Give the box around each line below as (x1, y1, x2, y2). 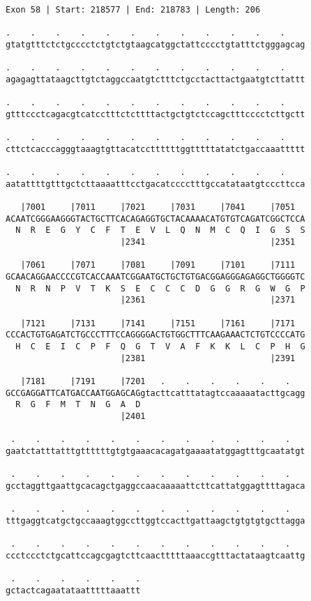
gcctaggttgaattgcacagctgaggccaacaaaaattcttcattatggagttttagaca (6, 480, 305, 491)
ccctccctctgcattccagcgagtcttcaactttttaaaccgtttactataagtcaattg (6, 550, 305, 561)
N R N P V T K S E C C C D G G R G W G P (15, 283, 305, 294)
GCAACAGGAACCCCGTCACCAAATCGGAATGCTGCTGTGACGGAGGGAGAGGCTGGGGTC (6, 272, 305, 282)
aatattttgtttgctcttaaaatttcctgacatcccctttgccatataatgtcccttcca (6, 178, 305, 189)
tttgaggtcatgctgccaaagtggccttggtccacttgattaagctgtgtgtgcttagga (6, 515, 305, 526)
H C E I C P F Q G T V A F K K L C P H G (15, 342, 305, 352)
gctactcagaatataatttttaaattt (6, 585, 141, 595)
